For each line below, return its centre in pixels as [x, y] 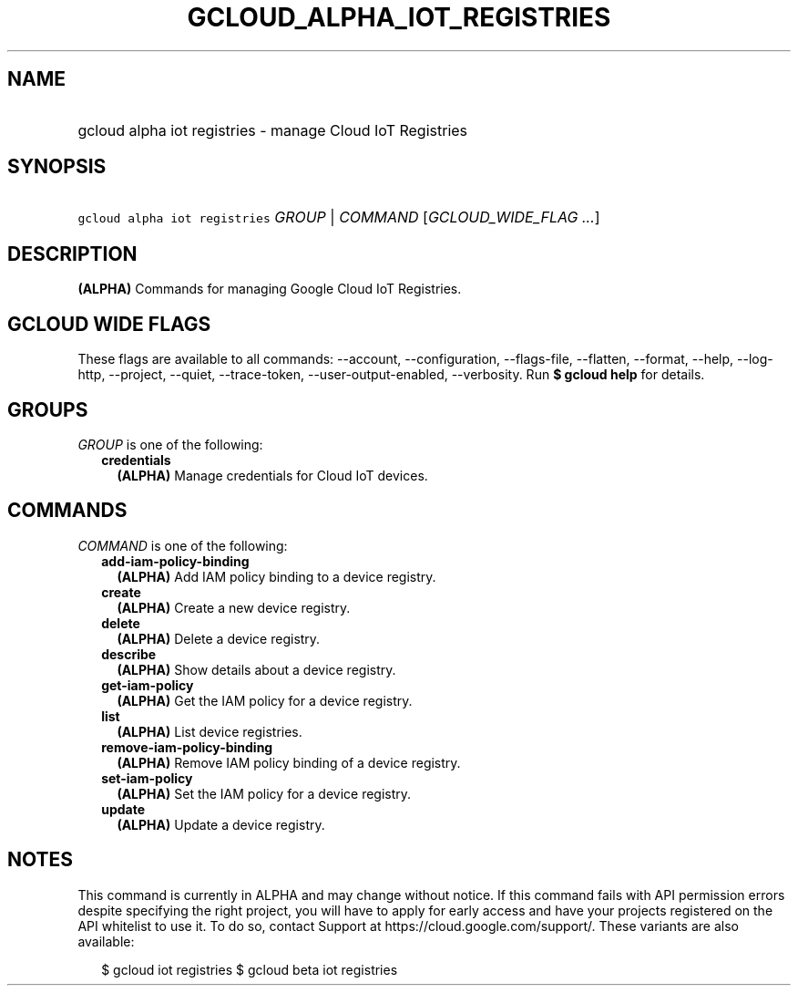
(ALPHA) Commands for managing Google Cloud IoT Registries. [270, 289]
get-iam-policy [148, 685]
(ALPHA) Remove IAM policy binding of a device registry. [289, 762]
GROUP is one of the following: [170, 444]
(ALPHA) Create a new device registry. [234, 607]
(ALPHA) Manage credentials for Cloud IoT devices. [272, 475]
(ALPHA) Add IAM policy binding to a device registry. [276, 576]
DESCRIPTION [72, 253]
